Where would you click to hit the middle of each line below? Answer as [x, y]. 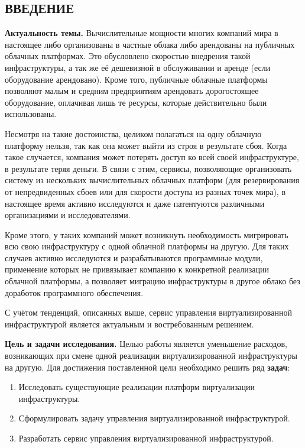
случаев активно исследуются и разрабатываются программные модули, [134, 257]
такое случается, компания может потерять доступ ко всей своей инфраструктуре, [152, 157]
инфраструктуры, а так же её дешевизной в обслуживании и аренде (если [138, 67]
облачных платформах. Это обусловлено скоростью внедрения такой [128, 56]
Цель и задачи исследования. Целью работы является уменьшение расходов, [146, 344]
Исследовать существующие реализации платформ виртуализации [137, 387]
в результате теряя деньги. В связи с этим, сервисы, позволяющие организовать [148, 168]
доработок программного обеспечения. [74, 292]
